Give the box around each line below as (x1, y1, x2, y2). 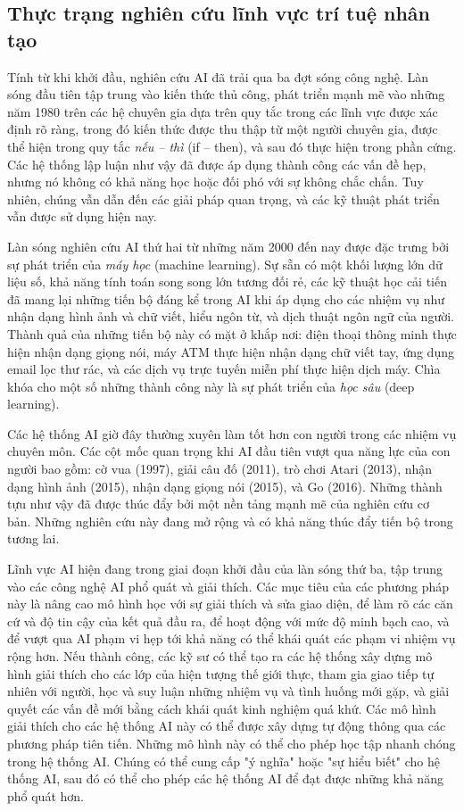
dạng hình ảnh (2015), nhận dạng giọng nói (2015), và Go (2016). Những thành (7, 476, 443, 495)
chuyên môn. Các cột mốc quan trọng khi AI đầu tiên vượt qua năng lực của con (7, 442, 451, 460)
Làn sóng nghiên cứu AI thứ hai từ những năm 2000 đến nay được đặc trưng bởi (7, 236, 450, 255)
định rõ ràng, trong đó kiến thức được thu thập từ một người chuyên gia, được (7, 120, 438, 138)
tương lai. (7, 529, 60, 548)
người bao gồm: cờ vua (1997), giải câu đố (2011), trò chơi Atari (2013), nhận (7, 459, 433, 478)
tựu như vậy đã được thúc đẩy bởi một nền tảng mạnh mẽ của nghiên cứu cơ (7, 494, 429, 513)
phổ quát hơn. (7, 786, 84, 805)
